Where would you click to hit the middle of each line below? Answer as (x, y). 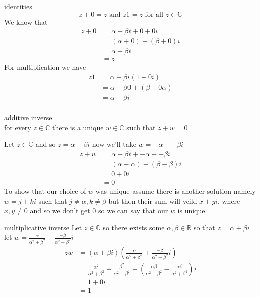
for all (154, 14)
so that (204, 227)
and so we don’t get (60, 210)
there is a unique (78, 127)
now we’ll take (114, 144)
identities (18, 6)
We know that (26, 21)
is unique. (192, 210)
